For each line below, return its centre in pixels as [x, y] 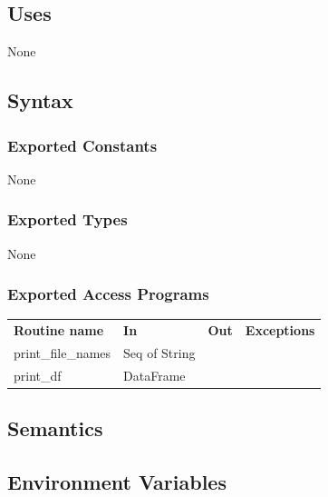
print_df [38, 375]
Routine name [59, 330]
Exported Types [68, 219]
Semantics [55, 428]
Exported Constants [82, 145]
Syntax [40, 100]
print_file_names [63, 353]
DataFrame [154, 375]
